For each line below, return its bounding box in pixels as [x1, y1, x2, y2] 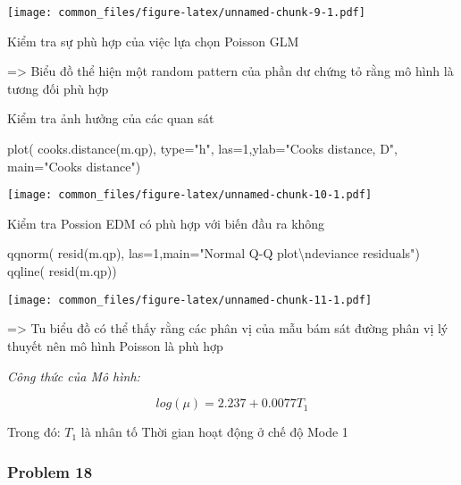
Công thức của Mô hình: [7, 366, 140, 385]
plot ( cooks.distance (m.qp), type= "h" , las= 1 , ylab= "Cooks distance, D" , [7, 139, 398, 158]
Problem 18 [7, 460, 93, 482]
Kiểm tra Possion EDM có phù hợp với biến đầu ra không [7, 213, 325, 232]
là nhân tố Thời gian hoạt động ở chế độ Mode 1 [80, 422, 348, 441]
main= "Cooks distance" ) [7, 156, 141, 175]
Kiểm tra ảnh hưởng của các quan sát [7, 109, 214, 128]
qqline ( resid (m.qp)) [7, 262, 117, 280]
